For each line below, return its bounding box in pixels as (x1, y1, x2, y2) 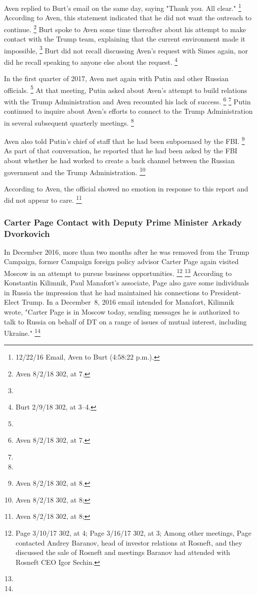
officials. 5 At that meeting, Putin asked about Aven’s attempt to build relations (4, 83, 247, 95)
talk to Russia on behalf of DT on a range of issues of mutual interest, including (4, 316, 247, 326)
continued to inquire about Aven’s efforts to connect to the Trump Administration (4, 106, 253, 116)
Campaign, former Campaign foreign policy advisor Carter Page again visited (4, 256, 239, 267)
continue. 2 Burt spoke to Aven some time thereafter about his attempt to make (4, 22, 246, 34)
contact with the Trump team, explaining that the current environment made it (4, 34, 246, 44)
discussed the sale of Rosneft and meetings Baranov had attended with (15, 547, 230, 557)
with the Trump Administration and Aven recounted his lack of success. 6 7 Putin (4, 95, 251, 106)
